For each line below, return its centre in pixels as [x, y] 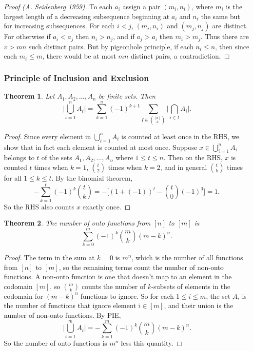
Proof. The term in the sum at [49, 257]
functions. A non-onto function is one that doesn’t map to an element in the [118, 277]
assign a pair [141, 6]
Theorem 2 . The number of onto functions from [77, 223]
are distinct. [230, 26]
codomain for [24, 296]
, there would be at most [79, 56]
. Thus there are [225, 36]
